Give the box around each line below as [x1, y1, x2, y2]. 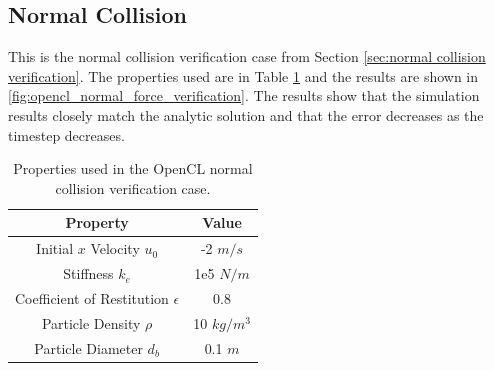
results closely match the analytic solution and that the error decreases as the [8, 104, 484, 125]
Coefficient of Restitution [15, 287, 169, 308]
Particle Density [41, 312, 141, 333]
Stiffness [63, 263, 114, 284]
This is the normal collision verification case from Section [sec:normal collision [8, 46, 486, 67]
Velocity [90, 238, 140, 259]
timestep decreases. [8, 124, 125, 145]
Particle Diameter [34, 337, 143, 358]
